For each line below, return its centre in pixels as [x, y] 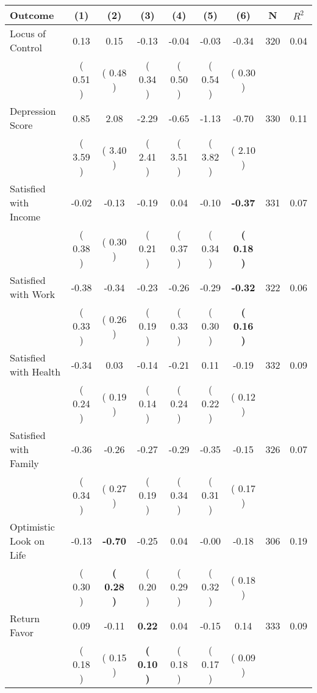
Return [25, 618]
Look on [27, 541]
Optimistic [32, 527]
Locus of [28, 33]
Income [25, 216]
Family [24, 463]
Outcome [32, 15]
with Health [35, 372]
